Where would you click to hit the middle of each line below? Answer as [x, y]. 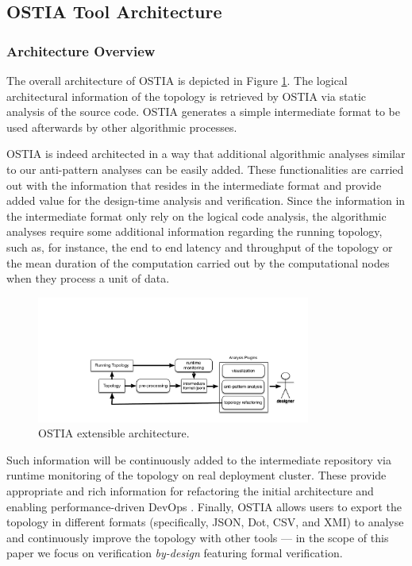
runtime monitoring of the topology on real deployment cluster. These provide [196, 475]
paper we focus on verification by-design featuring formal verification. [175, 553]
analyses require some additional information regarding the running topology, [194, 231]
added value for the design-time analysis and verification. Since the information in [206, 200]
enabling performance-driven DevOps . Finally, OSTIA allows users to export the [204, 506]
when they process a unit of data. [88, 278]
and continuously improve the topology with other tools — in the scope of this [198, 537]
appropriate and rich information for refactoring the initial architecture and [190, 491]
